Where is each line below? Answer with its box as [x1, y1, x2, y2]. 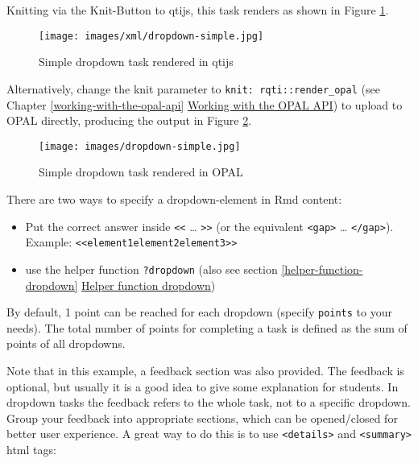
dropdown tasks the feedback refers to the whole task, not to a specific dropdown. [6, 394, 411, 411]
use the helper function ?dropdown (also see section [25, 260, 278, 277]
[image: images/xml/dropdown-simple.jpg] [39, 30, 264, 42]
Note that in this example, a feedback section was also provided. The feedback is [6, 362, 404, 378]
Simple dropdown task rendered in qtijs [39, 53, 234, 70]
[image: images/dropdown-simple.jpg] [39, 140, 241, 152]
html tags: [6, 440, 56, 457]
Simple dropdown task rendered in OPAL [39, 163, 243, 180]
